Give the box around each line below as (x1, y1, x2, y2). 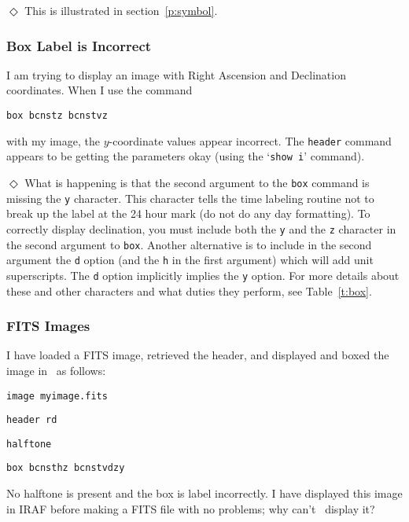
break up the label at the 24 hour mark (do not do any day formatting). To (6, 205, 370, 222)
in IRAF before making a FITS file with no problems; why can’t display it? (6, 500, 375, 516)
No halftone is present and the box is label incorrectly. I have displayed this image (6, 485, 403, 502)
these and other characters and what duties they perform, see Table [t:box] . (6, 282, 372, 299)
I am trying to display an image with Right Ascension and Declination (6, 66, 346, 83)
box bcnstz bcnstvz (6, 110, 108, 121)
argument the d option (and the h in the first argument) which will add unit (6, 252, 374, 268)
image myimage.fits (6, 390, 108, 402)
